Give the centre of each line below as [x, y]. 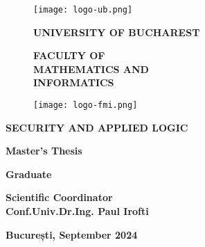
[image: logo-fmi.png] [86, 105]
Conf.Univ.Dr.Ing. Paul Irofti [77, 211]
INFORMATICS [74, 82]
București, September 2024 [72, 234]
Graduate [29, 174]
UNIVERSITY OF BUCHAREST [117, 32]
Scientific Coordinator [59, 197]
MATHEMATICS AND [91, 69]
